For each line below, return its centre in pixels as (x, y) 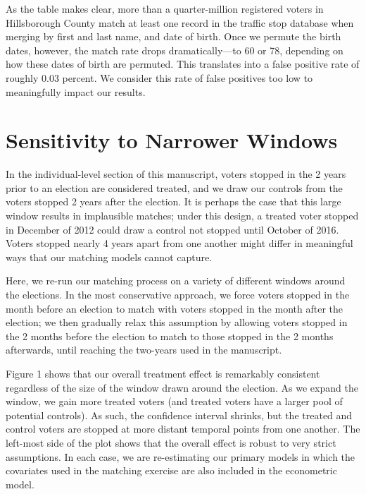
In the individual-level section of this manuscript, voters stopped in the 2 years (176, 174)
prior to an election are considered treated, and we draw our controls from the (174, 187)
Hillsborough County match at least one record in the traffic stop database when (180, 22)
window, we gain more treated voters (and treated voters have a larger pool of (174, 401)
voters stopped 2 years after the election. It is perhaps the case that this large (173, 201)
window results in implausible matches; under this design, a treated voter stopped (182, 216)
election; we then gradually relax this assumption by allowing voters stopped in (177, 322)
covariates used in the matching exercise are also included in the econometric (171, 470)
